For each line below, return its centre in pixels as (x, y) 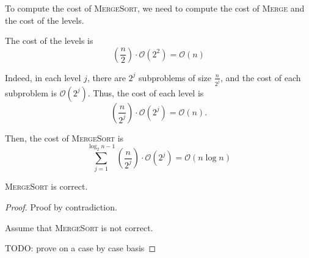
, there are (106, 77)
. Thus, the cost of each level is (146, 92)
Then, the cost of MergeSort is (64, 138)
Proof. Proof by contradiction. (61, 206)
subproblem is (31, 92)
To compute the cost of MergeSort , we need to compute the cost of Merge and (155, 8)
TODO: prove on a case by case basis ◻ (81, 248)
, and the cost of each (260, 77)
